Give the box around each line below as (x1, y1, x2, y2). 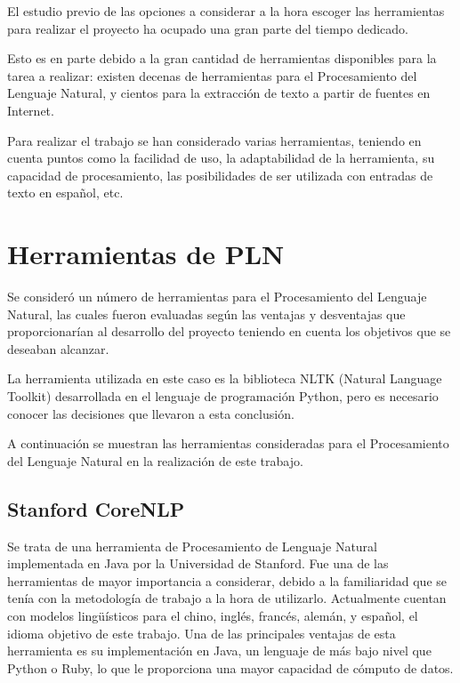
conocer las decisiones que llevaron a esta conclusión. (7, 404, 295, 422)
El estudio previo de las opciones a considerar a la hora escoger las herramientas (7, 2, 445, 20)
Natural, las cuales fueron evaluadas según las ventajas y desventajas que (7, 304, 406, 323)
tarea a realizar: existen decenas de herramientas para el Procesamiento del (7, 66, 417, 84)
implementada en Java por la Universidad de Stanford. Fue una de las (7, 554, 389, 573)
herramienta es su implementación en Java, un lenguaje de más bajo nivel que (7, 641, 432, 660)
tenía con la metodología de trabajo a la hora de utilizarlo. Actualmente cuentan (7, 589, 447, 607)
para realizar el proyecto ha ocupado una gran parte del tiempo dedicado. (7, 19, 408, 37)
